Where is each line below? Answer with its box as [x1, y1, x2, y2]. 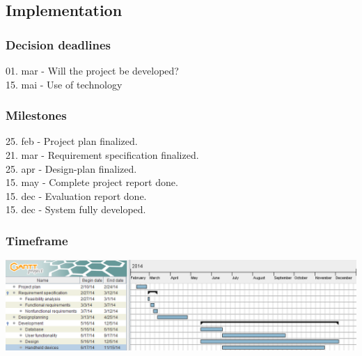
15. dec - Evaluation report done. [6, 188, 147, 203]
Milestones [6, 107, 67, 124]
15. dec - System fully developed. [6, 202, 146, 217]
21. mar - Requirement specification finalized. [6, 148, 199, 162]
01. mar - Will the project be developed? [6, 63, 179, 77]
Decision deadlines [6, 36, 111, 53]
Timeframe [6, 231, 68, 249]
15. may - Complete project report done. [6, 175, 178, 189]
